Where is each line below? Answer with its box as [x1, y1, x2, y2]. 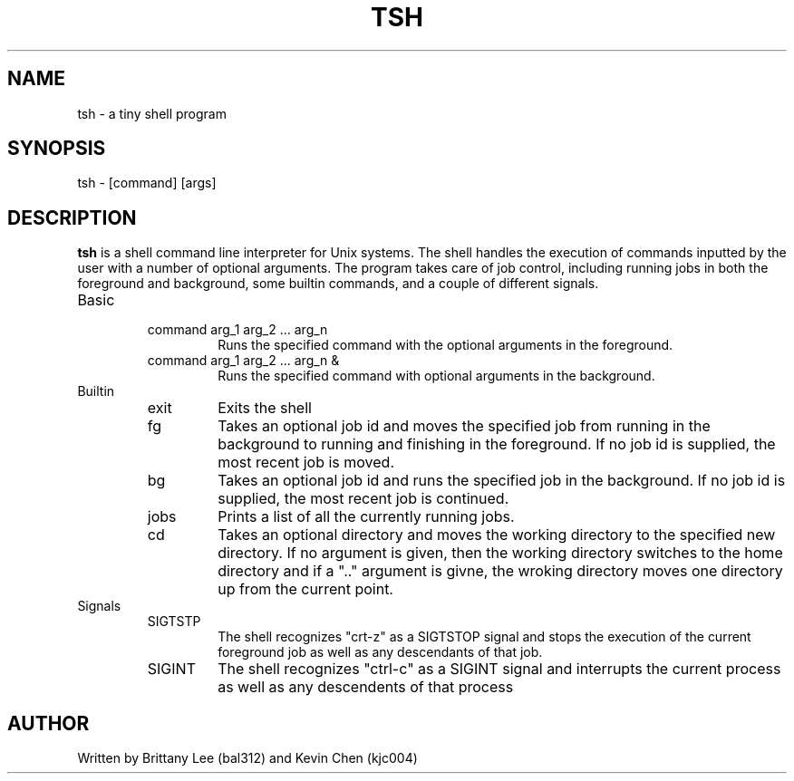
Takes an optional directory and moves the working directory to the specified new [218, 525, 776, 545]
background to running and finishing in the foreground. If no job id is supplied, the [218, 435, 776, 454]
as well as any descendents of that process [218, 678, 514, 697]
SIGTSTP [147, 613, 201, 630]
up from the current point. [218, 580, 393, 599]
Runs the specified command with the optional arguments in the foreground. [218, 337, 673, 353]
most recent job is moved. [218, 453, 395, 472]
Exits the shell [218, 399, 312, 418]
